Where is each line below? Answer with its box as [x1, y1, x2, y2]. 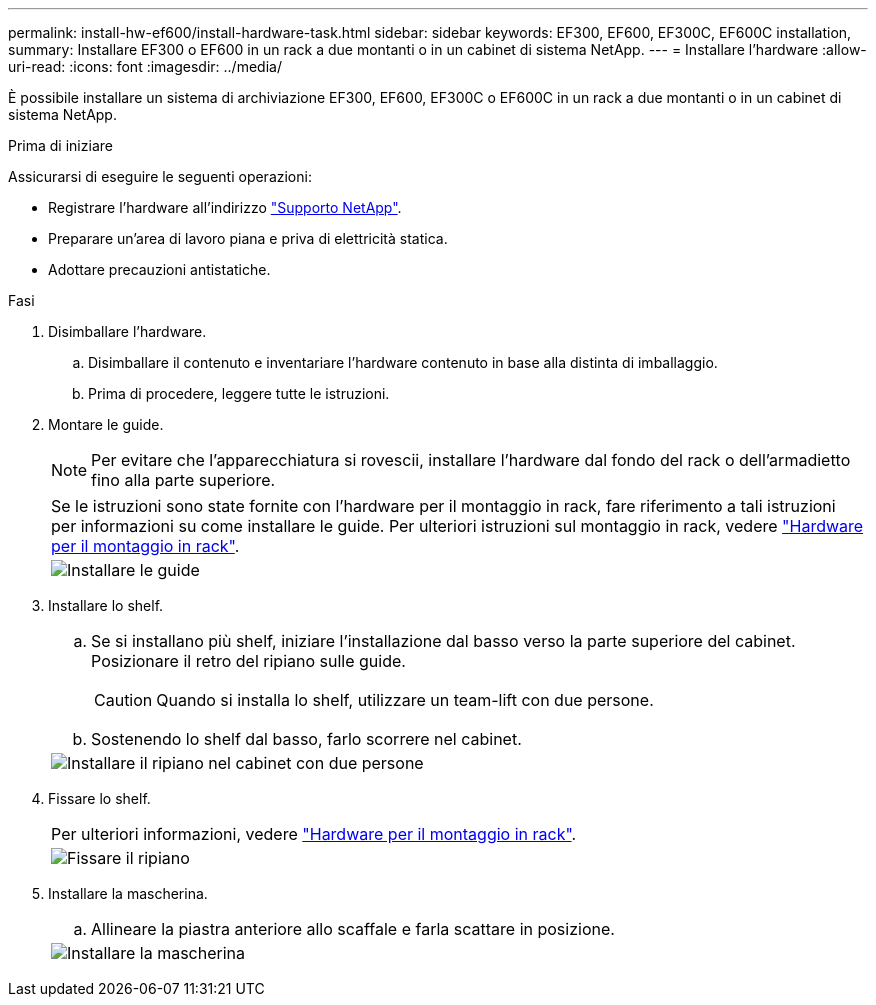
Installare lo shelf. [48, 597, 164, 614]
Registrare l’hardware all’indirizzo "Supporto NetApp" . [48, 199, 402, 216]
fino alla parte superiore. [91, 470, 276, 490]
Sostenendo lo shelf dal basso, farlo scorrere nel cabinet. [91, 729, 522, 749]
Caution [94, 690, 153, 710]
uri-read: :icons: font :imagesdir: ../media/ [8, 58, 282, 75]
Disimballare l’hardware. [48, 323, 207, 340]
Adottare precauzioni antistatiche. [48, 261, 271, 278]
